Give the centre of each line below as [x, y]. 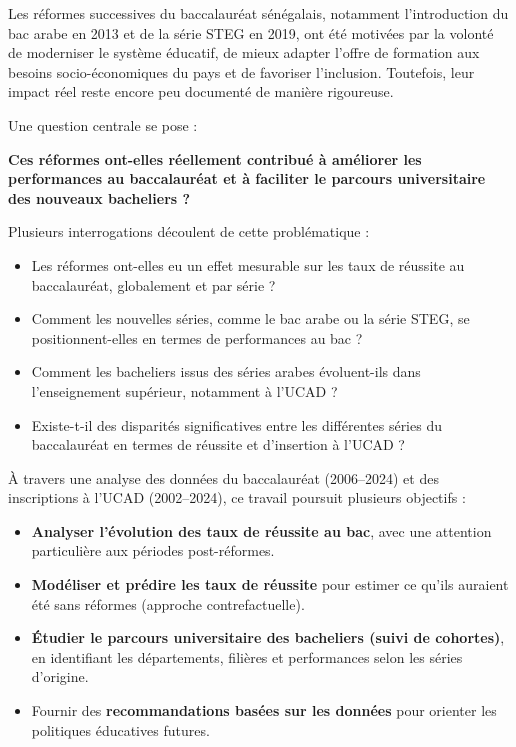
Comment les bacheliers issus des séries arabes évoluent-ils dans [226, 371]
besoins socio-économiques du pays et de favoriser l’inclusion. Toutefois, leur [241, 71]
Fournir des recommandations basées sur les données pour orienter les [264, 710]
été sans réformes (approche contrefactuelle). [168, 603]
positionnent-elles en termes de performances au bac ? [197, 337]
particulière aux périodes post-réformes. [153, 550]
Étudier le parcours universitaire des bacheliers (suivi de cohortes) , [268, 637]
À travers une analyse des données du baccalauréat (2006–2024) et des [223, 477]
